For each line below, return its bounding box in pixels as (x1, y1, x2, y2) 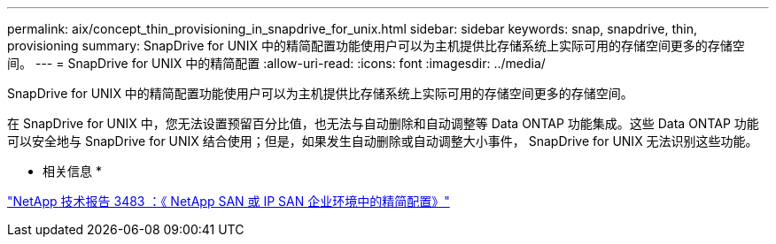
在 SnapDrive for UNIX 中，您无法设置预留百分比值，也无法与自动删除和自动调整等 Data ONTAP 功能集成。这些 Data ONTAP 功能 (7, 116, 759, 131)
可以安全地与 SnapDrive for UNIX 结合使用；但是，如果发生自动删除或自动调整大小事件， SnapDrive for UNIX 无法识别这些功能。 (7, 133, 758, 149)
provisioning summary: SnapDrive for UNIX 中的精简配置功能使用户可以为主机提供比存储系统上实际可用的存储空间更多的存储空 (7, 38, 745, 53)
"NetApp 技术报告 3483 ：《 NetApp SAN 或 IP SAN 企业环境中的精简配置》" (7, 194, 450, 209)
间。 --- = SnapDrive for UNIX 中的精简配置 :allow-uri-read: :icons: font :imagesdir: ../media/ (7, 56, 546, 71)
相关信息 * (43, 164, 102, 179)
